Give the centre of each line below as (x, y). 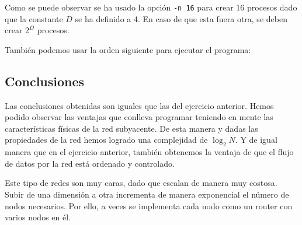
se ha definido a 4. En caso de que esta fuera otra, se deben (181, 18)
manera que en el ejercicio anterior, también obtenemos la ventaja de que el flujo (149, 152)
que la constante (34, 18)
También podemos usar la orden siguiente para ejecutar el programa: (128, 49)
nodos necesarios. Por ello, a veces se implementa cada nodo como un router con (149, 205)
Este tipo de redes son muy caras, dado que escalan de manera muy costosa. (141, 183)
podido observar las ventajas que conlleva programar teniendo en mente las (139, 117)
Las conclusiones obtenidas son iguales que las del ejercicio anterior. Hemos (139, 105)
